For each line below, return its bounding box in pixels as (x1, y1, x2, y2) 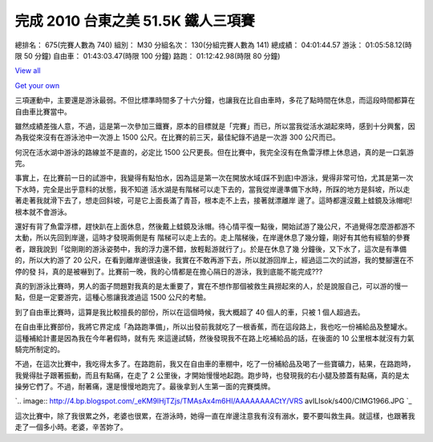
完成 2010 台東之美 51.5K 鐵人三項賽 (14, 12, 256, 30)
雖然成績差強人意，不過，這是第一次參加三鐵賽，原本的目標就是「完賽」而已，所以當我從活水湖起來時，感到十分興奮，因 (14, 121, 415, 131)
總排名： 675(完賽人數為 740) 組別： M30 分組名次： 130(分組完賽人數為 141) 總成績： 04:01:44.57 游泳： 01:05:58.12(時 (14, 40, 412, 50)
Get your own (14, 80, 60, 90)
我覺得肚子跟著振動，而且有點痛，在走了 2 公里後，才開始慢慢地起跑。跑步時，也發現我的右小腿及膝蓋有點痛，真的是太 (14, 370, 410, 380)
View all (14, 66, 41, 75)
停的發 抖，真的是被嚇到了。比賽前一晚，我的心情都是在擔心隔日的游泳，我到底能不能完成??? (14, 266, 323, 276)
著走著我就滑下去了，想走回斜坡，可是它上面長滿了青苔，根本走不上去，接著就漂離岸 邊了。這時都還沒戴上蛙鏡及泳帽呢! (14, 196, 412, 205)
